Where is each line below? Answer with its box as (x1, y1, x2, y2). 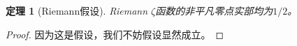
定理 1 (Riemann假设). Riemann (6, 3, 148, 17)
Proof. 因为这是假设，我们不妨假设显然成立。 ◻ (6, 26, 224, 41)
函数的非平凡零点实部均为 (155, 3, 273, 17)
